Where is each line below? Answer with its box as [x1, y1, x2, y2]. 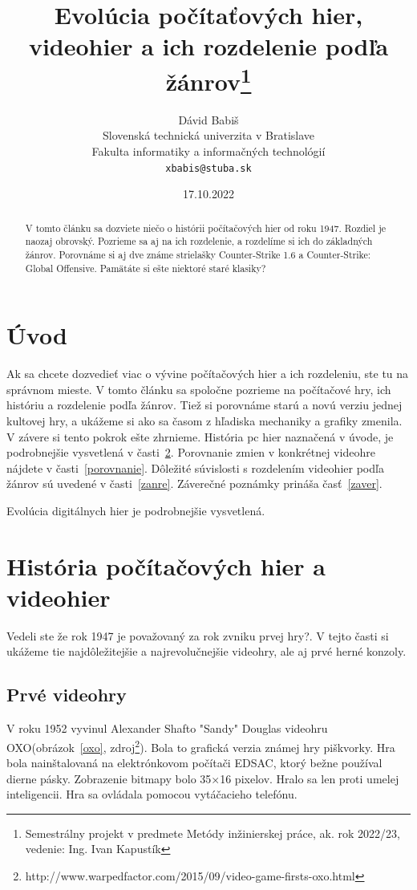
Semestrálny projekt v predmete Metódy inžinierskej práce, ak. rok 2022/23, [25, 824, 400, 841]
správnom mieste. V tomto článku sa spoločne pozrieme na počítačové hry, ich [6, 380, 391, 397]
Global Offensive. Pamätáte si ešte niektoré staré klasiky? [25, 261, 266, 274]
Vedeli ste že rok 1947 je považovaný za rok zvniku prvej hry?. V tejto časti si [6, 627, 389, 644]
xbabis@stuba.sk [165, 162, 252, 174]
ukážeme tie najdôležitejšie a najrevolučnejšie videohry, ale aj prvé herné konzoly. [6, 643, 407, 660]
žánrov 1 [165, 61, 252, 97]
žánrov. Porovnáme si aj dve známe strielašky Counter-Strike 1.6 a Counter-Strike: [25, 247, 371, 261]
